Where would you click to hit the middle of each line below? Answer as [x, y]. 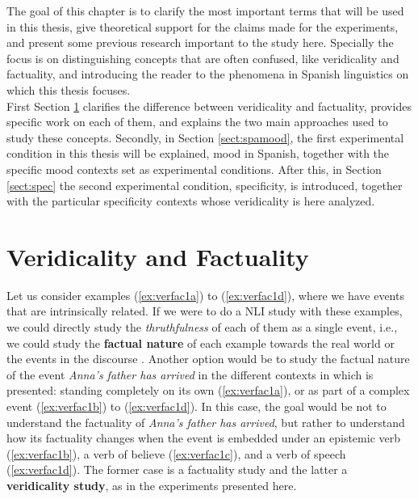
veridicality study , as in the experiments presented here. [152, 485]
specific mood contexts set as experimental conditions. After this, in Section [194, 169]
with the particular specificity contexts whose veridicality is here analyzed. [191, 201]
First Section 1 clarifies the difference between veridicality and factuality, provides [209, 106]
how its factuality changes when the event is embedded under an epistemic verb [204, 438]
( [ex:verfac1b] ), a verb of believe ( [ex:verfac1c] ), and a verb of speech [176, 453]
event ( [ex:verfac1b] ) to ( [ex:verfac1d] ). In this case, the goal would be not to [196, 406]
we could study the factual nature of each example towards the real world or [201, 343]
